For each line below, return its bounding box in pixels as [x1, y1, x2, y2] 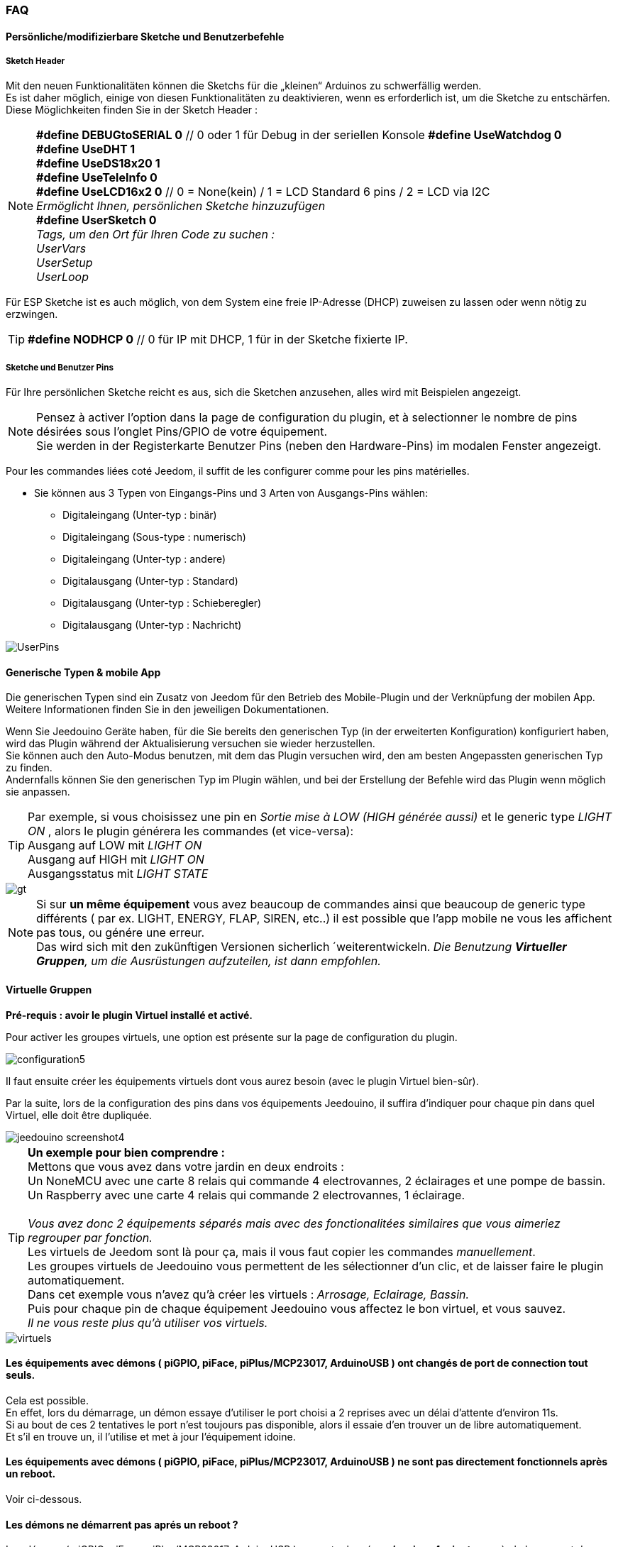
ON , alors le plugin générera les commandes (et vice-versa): [28, 824, 354, 839]
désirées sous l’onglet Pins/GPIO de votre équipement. [36, 424, 328, 439]
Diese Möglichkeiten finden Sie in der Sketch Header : [6, 104, 258, 116]
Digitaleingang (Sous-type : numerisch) [62, 531, 246, 544]
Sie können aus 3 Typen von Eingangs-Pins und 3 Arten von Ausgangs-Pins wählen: [34, 487, 429, 500]
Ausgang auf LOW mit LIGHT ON [28, 838, 202, 853]
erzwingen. [6, 308, 58, 321]
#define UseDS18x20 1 [36, 156, 160, 171]
